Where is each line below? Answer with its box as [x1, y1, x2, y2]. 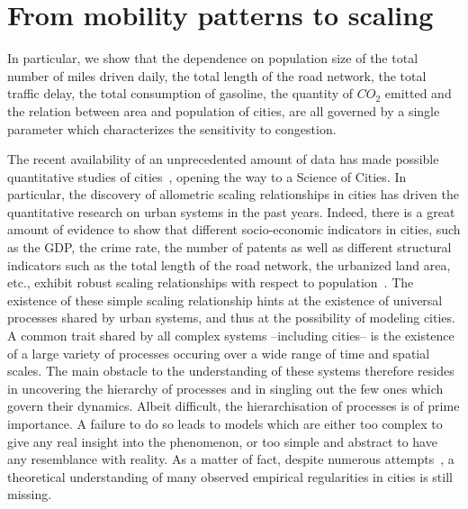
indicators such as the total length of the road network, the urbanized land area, [7, 255, 451, 274]
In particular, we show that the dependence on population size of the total [7, 49, 418, 68]
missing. [7, 485, 52, 504]
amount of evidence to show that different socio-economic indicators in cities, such [7, 220, 461, 239]
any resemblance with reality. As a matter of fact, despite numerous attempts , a [7, 450, 454, 468]
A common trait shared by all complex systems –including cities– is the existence [7, 326, 454, 345]
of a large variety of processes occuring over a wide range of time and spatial [7, 343, 430, 362]
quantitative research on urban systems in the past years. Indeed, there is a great [7, 202, 455, 221]
